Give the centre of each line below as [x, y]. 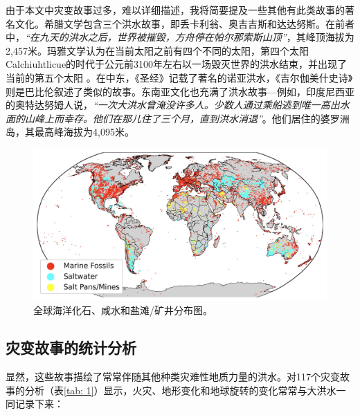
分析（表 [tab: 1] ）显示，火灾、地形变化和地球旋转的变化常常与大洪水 [180, 390]
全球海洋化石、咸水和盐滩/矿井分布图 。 [123, 310]
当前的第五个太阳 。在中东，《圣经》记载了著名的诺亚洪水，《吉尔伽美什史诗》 [179, 77]
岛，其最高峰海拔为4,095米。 [70, 132]
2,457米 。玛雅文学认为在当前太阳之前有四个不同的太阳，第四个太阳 [157, 50]
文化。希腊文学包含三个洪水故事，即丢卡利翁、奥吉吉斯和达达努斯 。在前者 [184, 23]
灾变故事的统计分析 [71, 348]
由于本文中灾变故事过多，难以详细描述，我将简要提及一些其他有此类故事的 [175, 10]
